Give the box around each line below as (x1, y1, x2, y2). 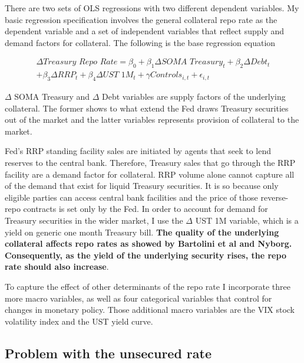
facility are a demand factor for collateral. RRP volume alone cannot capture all (5, 168, 295, 180)
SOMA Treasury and (14, 90, 90, 103)
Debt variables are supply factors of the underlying (102, 90, 286, 103)
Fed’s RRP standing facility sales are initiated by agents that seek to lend (5, 145, 271, 157)
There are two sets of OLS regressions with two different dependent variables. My (5, 2, 299, 14)
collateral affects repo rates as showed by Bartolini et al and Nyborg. (5, 237, 292, 250)
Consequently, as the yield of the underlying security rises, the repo (5, 248, 286, 261)
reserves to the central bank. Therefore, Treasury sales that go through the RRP (5, 156, 296, 168)
